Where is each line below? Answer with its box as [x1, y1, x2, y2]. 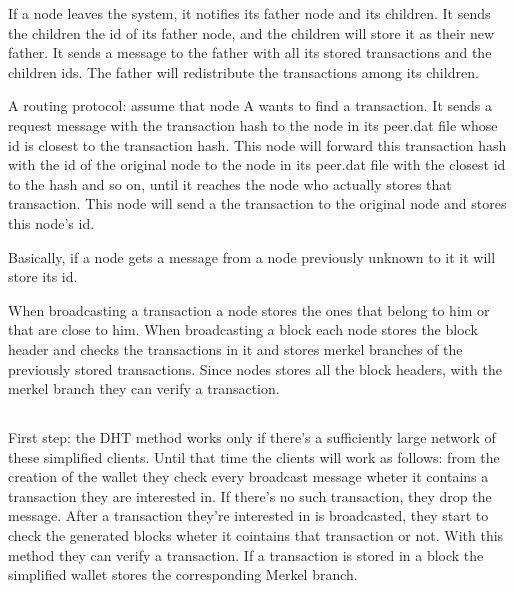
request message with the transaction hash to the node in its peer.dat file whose [8, 114, 498, 135]
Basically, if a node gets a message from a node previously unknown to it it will [8, 246, 496, 267]
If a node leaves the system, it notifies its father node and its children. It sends [8, 3, 491, 23]
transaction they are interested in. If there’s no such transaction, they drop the [8, 485, 492, 506]
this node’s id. [8, 212, 95, 233]
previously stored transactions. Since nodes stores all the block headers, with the [8, 358, 502, 379]
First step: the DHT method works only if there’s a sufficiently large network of [8, 427, 496, 448]
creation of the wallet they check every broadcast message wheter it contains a [8, 466, 489, 487]
